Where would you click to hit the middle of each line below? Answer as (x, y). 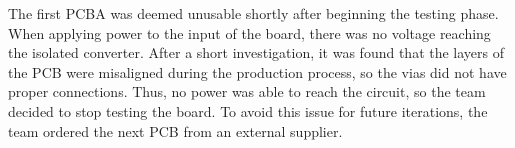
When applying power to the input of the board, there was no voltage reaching (249, 32)
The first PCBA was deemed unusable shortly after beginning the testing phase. (253, 13)
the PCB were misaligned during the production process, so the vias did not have (257, 71)
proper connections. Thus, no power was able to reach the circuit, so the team (247, 91)
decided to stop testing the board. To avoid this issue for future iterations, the (248, 110)
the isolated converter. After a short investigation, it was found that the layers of (256, 52)
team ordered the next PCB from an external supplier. (175, 130)
